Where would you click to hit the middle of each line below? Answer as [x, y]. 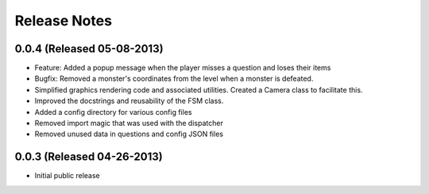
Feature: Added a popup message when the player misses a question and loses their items [183, 68]
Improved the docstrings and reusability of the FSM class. [129, 101]
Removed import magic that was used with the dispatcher [129, 124]
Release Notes [64, 21]
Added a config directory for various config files [113, 112]
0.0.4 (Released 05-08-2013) [89, 49]
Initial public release [68, 176]
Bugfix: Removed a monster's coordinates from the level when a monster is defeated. [174, 78]
